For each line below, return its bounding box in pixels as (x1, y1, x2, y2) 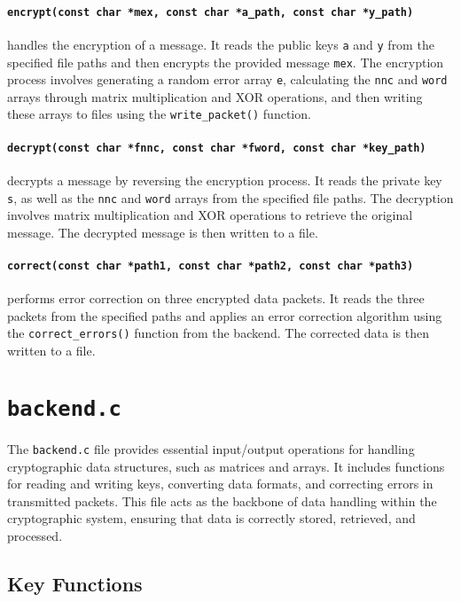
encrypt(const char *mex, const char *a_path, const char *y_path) (7, 5, 414, 19)
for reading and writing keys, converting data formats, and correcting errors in (7, 474, 434, 493)
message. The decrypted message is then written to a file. (7, 223, 318, 241)
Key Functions (7, 569, 143, 597)
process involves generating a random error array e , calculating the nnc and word (7, 70, 448, 89)
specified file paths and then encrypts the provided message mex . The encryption (7, 52, 444, 71)
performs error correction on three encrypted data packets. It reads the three (7, 289, 425, 308)
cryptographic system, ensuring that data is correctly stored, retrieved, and (7, 509, 416, 528)
